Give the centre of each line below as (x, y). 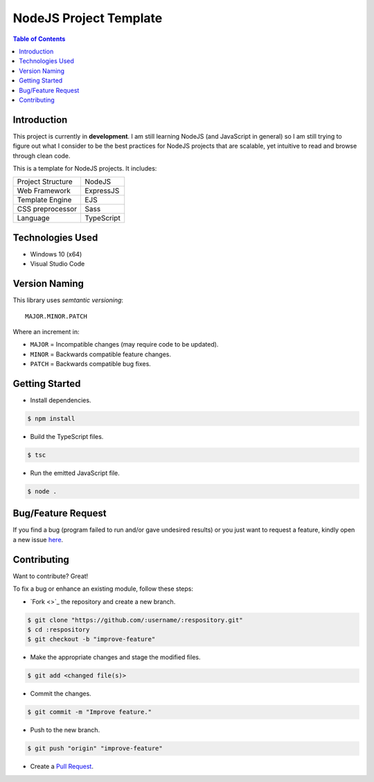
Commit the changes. (61, 694)
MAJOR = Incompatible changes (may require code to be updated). (124, 345)
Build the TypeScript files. (67, 436)
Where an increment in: (46, 331)
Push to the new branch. (65, 730)
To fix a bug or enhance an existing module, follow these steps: (103, 589)
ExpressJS (102, 191)
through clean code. (42, 155)
